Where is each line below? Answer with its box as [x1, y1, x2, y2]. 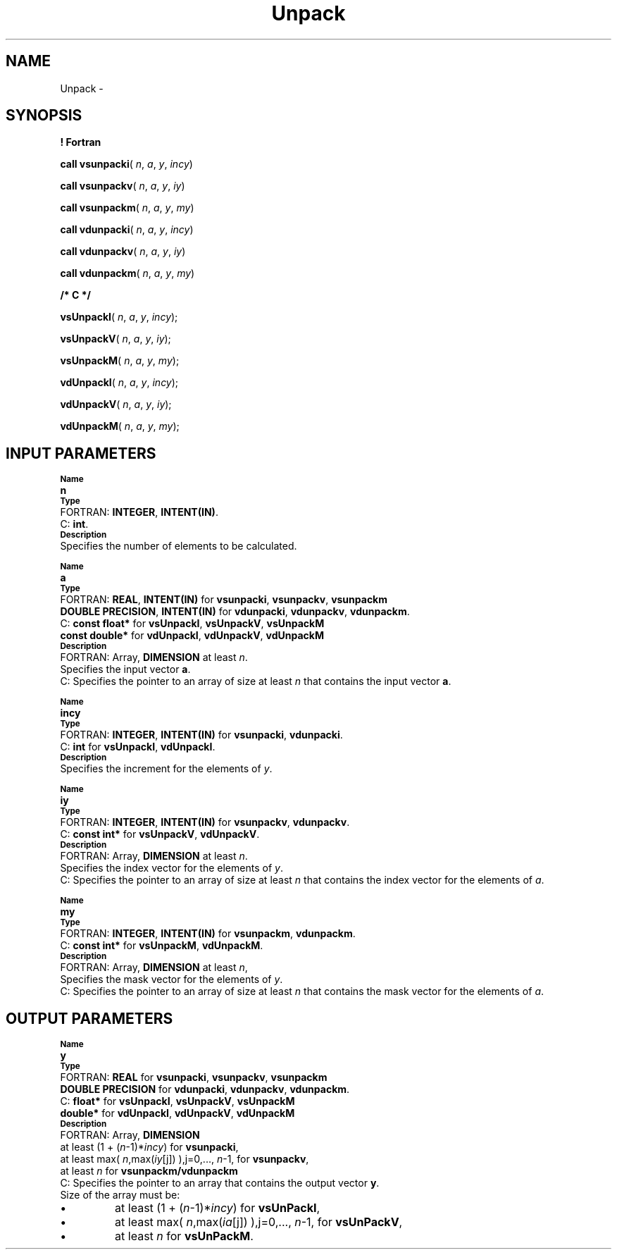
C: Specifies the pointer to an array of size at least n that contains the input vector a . [60, 675, 451, 688]
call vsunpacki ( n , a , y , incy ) [60, 158, 193, 171]
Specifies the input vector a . [60, 663, 191, 676]
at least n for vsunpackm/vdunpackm [60, 1165, 238, 1177]
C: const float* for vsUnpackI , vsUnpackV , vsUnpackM [60, 617, 325, 630]
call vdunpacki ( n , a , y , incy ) [60, 223, 194, 236]
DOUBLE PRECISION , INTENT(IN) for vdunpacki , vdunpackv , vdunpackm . [60, 605, 410, 618]
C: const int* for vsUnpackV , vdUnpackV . [60, 828, 260, 841]
